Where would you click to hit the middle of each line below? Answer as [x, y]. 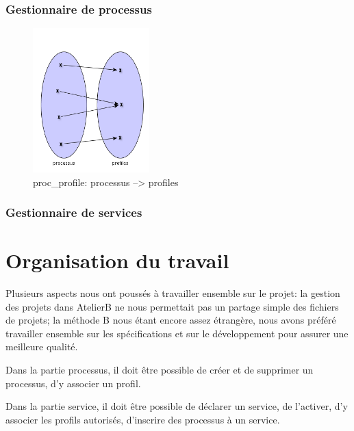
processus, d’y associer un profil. [73, 383]
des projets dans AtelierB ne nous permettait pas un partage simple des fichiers [172, 306]
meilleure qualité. [42, 347]
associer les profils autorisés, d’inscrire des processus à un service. [143, 419]
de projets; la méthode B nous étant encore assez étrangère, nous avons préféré [171, 320]
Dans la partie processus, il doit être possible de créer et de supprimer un [160, 370]
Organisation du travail [117, 260]
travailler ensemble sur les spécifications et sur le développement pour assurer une [177, 333]
